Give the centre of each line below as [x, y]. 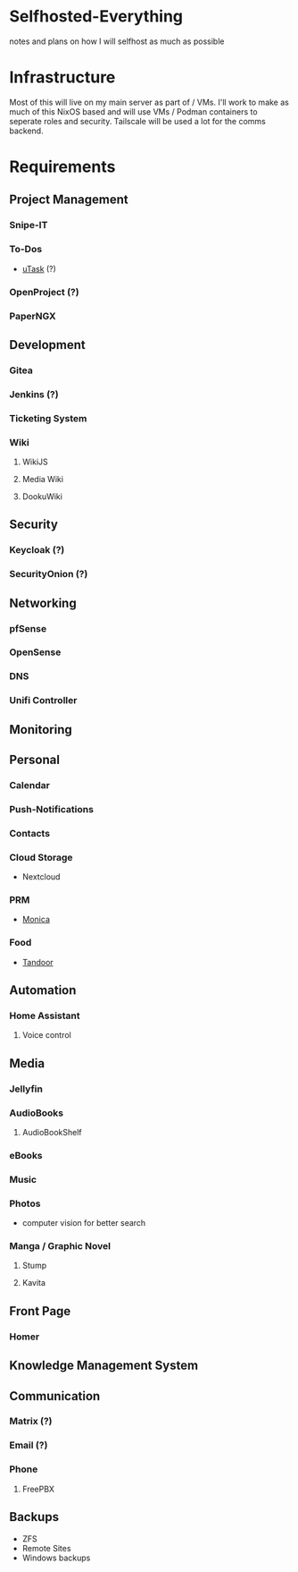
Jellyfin [26, 1089]
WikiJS [35, 462]
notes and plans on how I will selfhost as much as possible [117, 41]
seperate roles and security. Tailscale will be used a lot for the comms [137, 121]
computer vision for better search [84, 1223]
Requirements [62, 167]
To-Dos [26, 250]
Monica [36, 920]
